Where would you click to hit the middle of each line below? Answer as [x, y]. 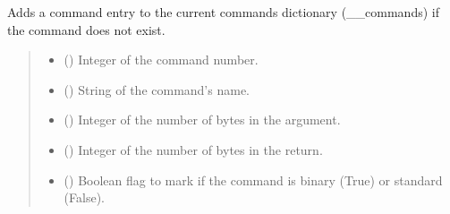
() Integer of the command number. [161, 60]
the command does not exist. [86, 29]
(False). [84, 197]
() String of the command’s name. [157, 89]
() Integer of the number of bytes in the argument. [202, 120]
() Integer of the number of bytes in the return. [193, 149]
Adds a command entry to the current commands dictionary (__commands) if [223, 12]
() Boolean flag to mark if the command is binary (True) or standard [253, 180]
